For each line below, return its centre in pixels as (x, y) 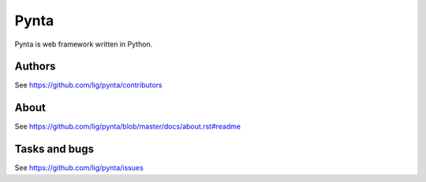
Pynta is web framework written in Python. (84, 44)
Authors (35, 67)
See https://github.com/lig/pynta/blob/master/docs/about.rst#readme (127, 127)
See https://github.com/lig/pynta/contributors (88, 85)
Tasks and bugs (54, 149)
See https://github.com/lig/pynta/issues (79, 168)
